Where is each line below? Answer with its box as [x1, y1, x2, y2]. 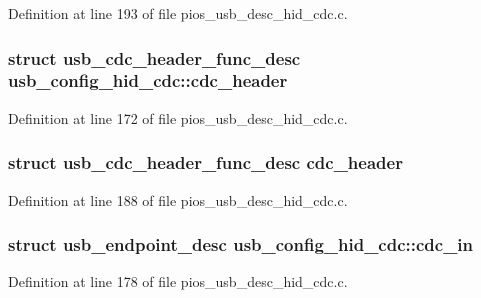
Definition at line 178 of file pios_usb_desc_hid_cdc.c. [8, 271, 348, 292]
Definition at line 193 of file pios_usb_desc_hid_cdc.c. [8, 3, 348, 23]
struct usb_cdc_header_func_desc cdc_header [8, 150, 403, 175]
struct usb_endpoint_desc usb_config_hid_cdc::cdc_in [8, 232, 474, 257]
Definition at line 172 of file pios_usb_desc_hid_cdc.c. [8, 107, 348, 128]
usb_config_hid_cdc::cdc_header [8, 68, 288, 93]
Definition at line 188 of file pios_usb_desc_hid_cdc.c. [8, 189, 348, 210]
